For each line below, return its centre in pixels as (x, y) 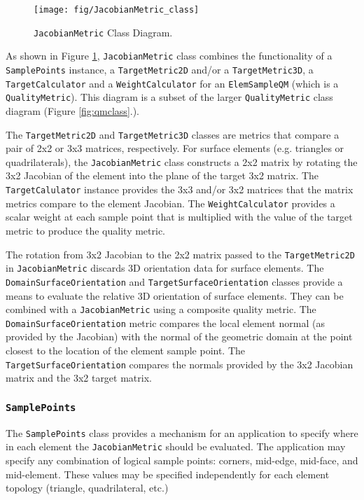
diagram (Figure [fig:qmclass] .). (73, 110)
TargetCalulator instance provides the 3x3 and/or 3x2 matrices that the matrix (180, 189)
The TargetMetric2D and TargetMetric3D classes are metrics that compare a (173, 134)
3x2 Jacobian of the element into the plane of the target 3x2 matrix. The (162, 175)
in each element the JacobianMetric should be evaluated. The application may (176, 446)
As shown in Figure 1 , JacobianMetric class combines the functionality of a (169, 56)
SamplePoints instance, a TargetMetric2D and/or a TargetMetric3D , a (160, 69)
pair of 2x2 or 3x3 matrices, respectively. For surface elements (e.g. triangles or (175, 148)
